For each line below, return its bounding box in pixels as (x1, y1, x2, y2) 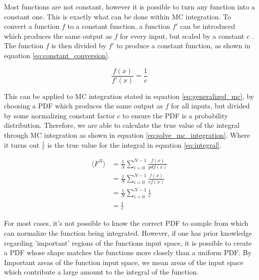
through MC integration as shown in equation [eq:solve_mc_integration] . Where (4, 130, 250, 140)
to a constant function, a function (67, 21, 170, 31)
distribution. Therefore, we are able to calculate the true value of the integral (4, 120, 240, 130)
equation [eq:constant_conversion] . (4, 50, 110, 60)
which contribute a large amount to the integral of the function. (4, 267, 199, 277)
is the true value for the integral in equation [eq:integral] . (47, 139, 222, 150)
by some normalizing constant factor (4, 110, 115, 120)
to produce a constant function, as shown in (116, 40, 251, 51)
